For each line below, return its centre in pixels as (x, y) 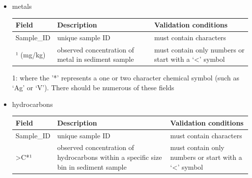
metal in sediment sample (96, 59)
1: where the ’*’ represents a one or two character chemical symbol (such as (126, 78)
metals (22, 6)
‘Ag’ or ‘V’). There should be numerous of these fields (93, 88)
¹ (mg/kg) (30, 54)
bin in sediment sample (92, 166)
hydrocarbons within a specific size (110, 157)
